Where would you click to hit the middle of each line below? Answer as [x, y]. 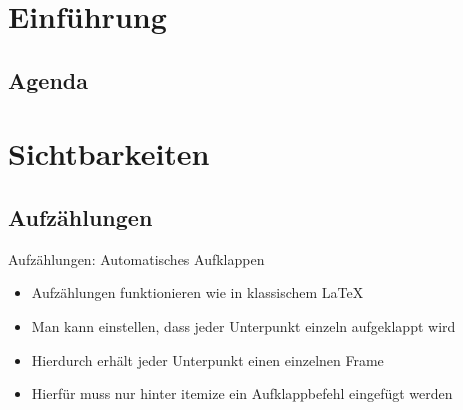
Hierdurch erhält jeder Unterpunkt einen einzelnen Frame [207, 359]
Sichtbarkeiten [109, 153]
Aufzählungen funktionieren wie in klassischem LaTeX [197, 292]
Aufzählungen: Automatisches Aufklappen [136, 258]
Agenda [48, 79]
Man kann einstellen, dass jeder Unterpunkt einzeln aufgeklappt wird [243, 325]
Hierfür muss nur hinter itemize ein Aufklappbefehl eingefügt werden [242, 393]
